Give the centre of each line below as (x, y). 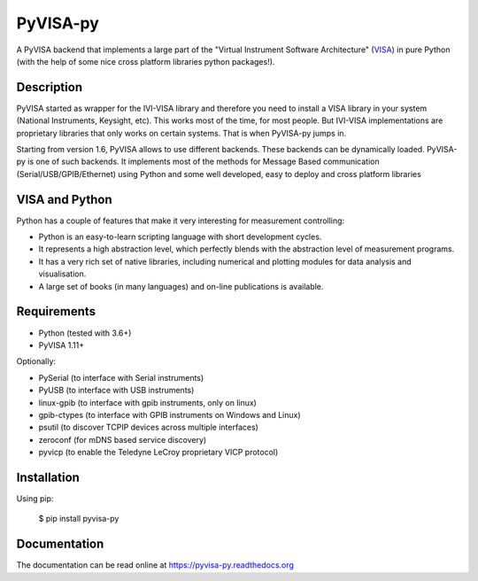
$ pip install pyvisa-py (79, 519)
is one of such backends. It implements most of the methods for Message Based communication (204, 162)
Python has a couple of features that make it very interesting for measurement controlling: (181, 221)
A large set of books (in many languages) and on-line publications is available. (181, 286)
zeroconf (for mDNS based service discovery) (123, 439)
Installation (48, 477)
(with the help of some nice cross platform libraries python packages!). (146, 61)
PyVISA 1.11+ (61, 345)
